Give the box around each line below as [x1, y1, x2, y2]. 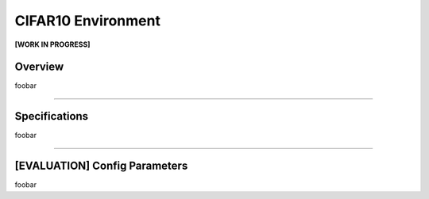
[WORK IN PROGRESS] [14, 40, 91, 49]
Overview [14, 60, 64, 74]
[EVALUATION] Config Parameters [14, 159, 188, 173]
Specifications [14, 109, 89, 123]
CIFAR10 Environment [14, 12, 160, 29]
